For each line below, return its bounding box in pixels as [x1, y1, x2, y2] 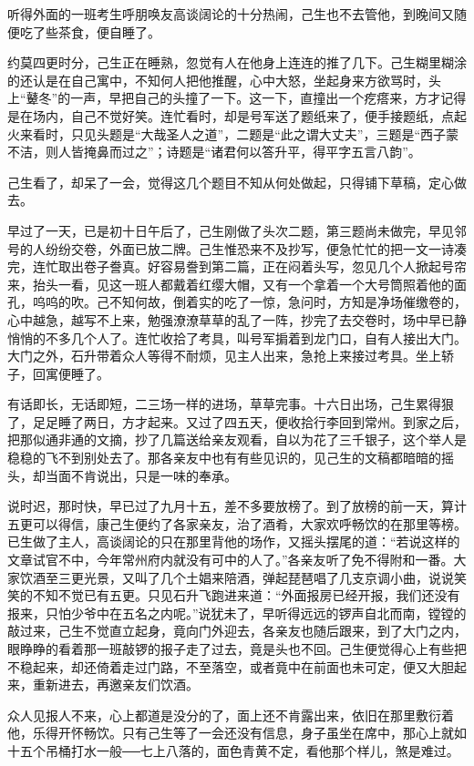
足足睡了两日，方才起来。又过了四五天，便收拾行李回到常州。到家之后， [32, 412, 467, 431]
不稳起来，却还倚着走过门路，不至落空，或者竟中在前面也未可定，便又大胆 [7, 657, 454, 676]
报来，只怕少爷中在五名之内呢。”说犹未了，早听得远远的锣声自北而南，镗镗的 [7, 603, 467, 622]
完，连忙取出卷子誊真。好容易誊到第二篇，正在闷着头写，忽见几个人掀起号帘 [7, 257, 467, 276]
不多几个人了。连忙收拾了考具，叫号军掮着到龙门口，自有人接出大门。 [45, 328, 467, 347]
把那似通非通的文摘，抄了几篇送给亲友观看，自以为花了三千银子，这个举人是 [7, 430, 467, 449]
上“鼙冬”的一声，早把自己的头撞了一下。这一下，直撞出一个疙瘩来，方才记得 [7, 88, 467, 107]
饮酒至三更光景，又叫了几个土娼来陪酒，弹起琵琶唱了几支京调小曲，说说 [19, 567, 454, 587]
